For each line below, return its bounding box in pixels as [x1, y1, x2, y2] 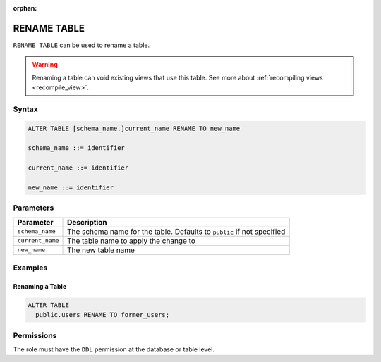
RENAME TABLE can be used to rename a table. [13, 41, 150, 49]
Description [67, 217, 107, 227]
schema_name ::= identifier [28, 144, 125, 152]
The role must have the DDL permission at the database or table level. [13, 345, 215, 354]
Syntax [13, 104, 38, 114]
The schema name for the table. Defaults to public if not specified [67, 226, 286, 236]
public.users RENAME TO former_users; [35, 311, 169, 319]
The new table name [67, 245, 135, 255]
